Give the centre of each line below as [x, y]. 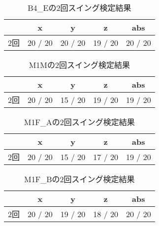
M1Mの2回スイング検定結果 [79, 65]
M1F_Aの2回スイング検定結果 [79, 122]
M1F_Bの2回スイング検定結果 [79, 179]
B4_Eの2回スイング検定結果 [79, 8]
